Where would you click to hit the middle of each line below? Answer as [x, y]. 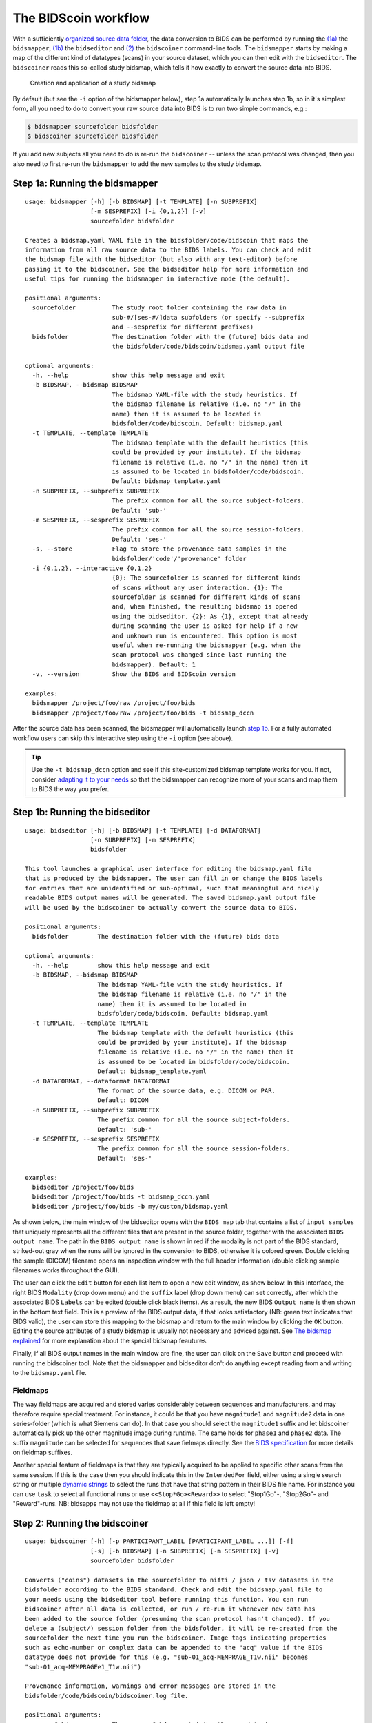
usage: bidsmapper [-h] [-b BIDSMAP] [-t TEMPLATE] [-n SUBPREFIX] [141, 202]
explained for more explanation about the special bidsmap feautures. [110, 1340]
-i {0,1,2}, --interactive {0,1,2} [92, 568]
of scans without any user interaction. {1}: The [197, 587]
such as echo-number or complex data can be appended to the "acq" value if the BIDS [174, 1648]
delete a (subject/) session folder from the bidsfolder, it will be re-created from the [181, 1628]
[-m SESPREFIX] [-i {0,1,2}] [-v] [148, 211]
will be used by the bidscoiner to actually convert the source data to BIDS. [161, 907]
